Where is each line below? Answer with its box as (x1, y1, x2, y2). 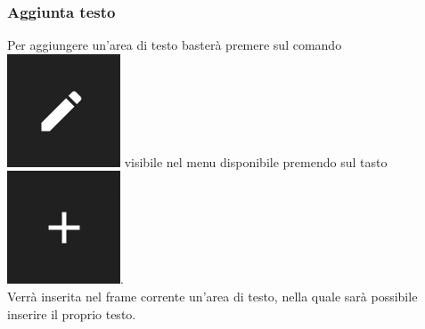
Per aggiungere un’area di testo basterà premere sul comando (7, 36, 342, 54)
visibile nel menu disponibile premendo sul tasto (124, 152, 388, 171)
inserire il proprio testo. (7, 304, 136, 323)
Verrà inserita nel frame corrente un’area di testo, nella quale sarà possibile (7, 287, 418, 305)
